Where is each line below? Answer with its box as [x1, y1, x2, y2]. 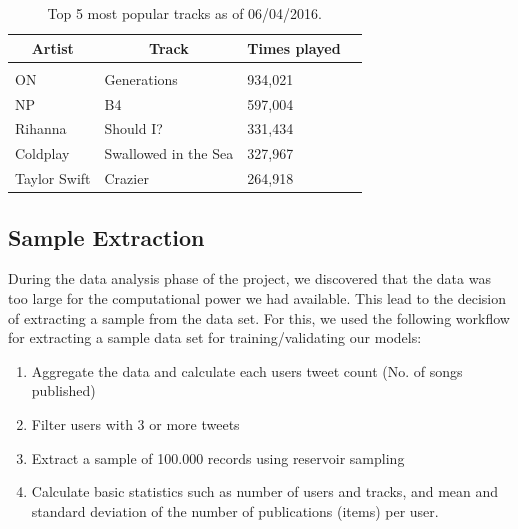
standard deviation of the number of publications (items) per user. [31, 500, 439, 521]
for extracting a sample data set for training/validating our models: [8, 327, 422, 348]
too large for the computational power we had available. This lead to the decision [8, 287, 507, 308]
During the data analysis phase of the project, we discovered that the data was [8, 268, 491, 289]
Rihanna [15, 118, 67, 139]
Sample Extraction [8, 221, 205, 252]
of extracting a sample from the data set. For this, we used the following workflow [8, 307, 510, 328]
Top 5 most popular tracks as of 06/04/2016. [47, 3, 323, 23]
